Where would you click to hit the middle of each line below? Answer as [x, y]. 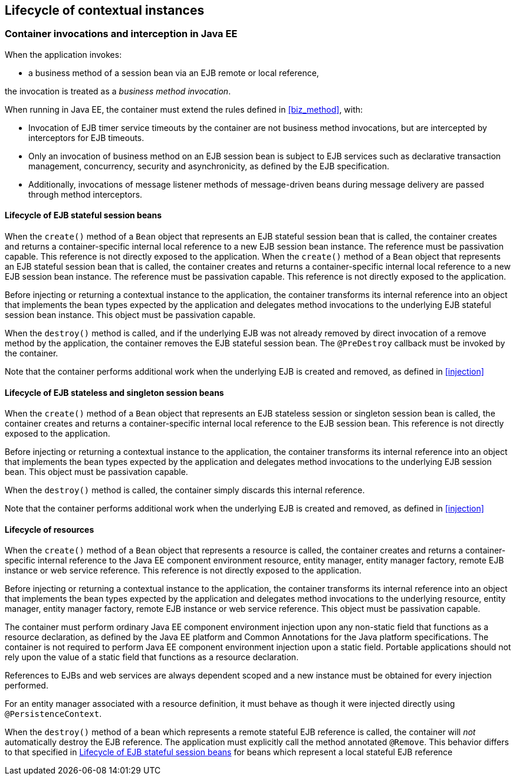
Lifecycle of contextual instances [105, 10]
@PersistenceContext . [53, 714]
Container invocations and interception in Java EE [121, 34]
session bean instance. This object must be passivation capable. [130, 315]
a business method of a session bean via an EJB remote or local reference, [174, 73]
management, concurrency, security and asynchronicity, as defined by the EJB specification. [209, 166]
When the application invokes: [63, 54]
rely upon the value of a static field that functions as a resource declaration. [152, 657]
